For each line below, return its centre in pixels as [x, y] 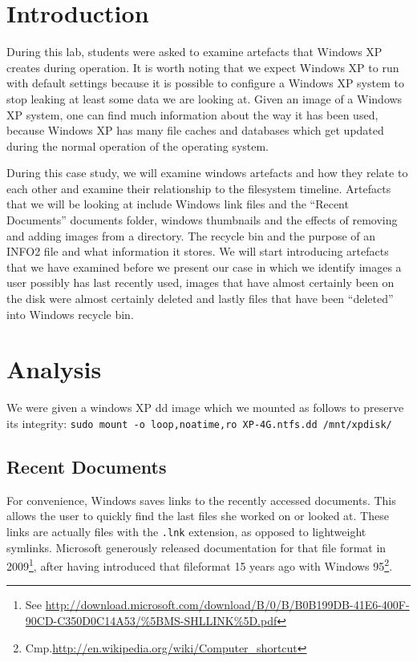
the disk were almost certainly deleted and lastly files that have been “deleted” [200, 299]
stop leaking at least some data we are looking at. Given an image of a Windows [204, 98]
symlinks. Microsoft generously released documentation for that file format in [196, 547]
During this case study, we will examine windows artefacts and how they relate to [207, 173]
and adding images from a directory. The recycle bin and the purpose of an [191, 235]
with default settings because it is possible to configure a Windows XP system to [205, 83]
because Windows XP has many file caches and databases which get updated [195, 130]
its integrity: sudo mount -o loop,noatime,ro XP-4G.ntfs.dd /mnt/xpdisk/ [199, 423]
